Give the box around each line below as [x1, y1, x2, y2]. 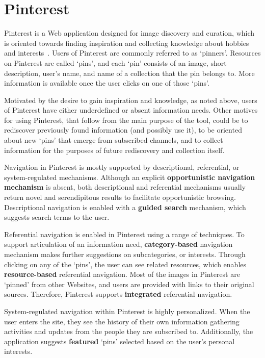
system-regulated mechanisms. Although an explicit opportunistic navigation [4, 171, 255, 182]
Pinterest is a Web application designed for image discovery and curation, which [4, 28, 255, 38]
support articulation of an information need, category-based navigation [4, 239, 233, 249]
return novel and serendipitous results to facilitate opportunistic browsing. [4, 192, 236, 202]
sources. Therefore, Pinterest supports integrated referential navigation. [4, 289, 232, 299]
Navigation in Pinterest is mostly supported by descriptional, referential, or [4, 162, 240, 172]
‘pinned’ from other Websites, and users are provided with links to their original [4, 278, 254, 289]
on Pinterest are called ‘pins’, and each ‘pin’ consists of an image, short [4, 57, 227, 68]
